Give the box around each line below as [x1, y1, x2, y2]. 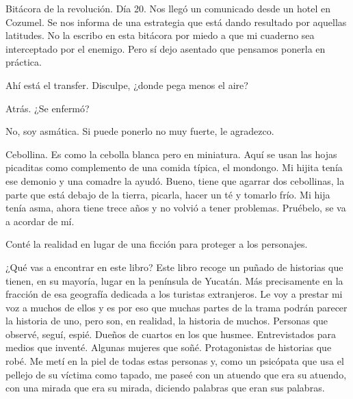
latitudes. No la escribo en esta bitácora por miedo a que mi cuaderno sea [5, 28, 315, 42]
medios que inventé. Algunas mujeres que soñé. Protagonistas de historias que [5, 340, 332, 355]
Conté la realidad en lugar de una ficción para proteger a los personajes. [5, 237, 308, 251]
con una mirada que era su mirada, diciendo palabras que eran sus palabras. [5, 381, 325, 395]
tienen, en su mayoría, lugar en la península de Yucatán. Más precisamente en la [5, 273, 343, 287]
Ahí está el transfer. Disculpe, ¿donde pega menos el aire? [5, 77, 248, 92]
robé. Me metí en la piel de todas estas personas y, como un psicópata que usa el [5, 354, 344, 368]
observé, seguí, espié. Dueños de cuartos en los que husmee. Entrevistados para [5, 326, 337, 341]
